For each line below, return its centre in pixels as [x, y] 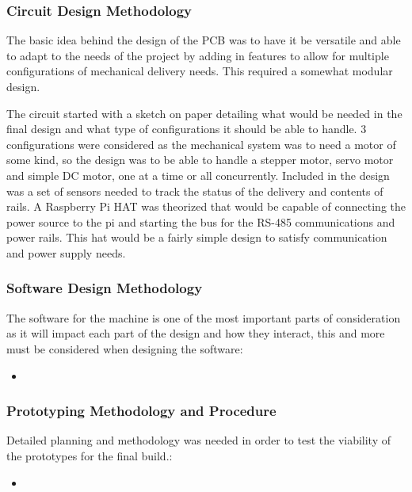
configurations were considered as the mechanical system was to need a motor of [201, 144]
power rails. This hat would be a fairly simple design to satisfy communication [197, 237]
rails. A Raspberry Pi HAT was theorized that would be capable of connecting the [206, 206]
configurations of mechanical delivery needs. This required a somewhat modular [200, 71]
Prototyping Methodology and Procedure [141, 411]
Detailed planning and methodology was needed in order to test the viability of [199, 440]
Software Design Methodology [105, 288]
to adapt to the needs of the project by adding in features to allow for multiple [198, 55]
